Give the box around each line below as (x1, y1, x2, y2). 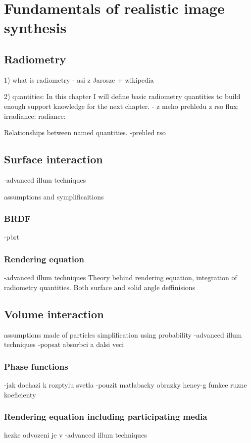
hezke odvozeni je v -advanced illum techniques (4, 430, 147, 440)
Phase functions (4, 360, 68, 372)
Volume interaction (4, 306, 104, 321)
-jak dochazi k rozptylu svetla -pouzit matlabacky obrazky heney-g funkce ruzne (4, 379, 247, 390)
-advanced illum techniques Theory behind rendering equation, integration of (4, 272, 237, 283)
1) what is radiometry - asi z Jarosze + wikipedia (4, 74, 154, 85)
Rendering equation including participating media (4, 410, 207, 423)
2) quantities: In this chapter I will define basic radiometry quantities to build (4, 91, 241, 101)
